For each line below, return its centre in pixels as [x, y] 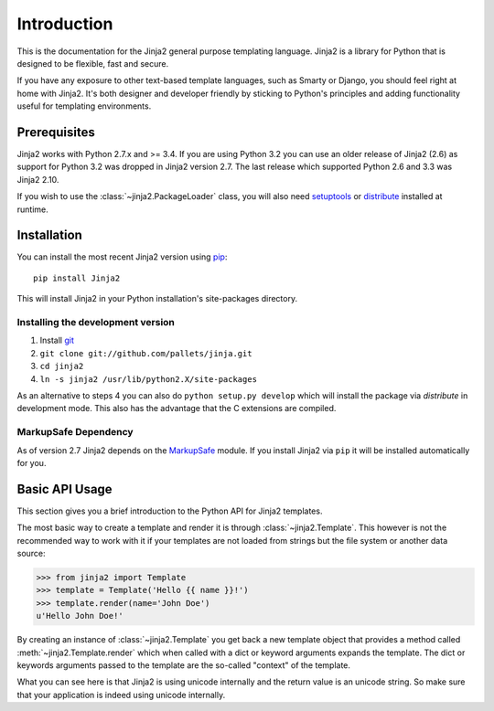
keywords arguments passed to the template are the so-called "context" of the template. [184, 665]
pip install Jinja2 [77, 278]
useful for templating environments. [84, 106]
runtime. [33, 209]
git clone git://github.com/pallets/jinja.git [146, 353]
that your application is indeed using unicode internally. [121, 695]
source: [31, 553]
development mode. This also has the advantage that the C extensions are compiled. [177, 409]
